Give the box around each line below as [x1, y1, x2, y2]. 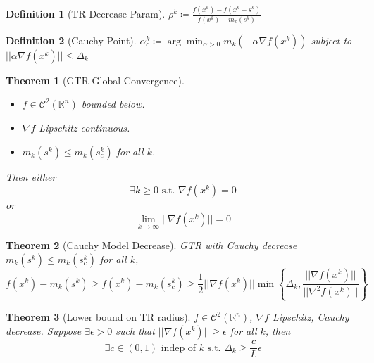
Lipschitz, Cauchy [272, 310, 349, 324]
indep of [161, 343, 197, 353]
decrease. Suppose [6, 324, 82, 338]
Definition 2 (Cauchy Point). [6, 32, 137, 47]
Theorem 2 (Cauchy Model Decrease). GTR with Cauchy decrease [6, 238, 297, 253]
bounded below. [81, 96, 145, 111]
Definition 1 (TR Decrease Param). [6, 6, 166, 21]
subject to [311, 32, 352, 47]
